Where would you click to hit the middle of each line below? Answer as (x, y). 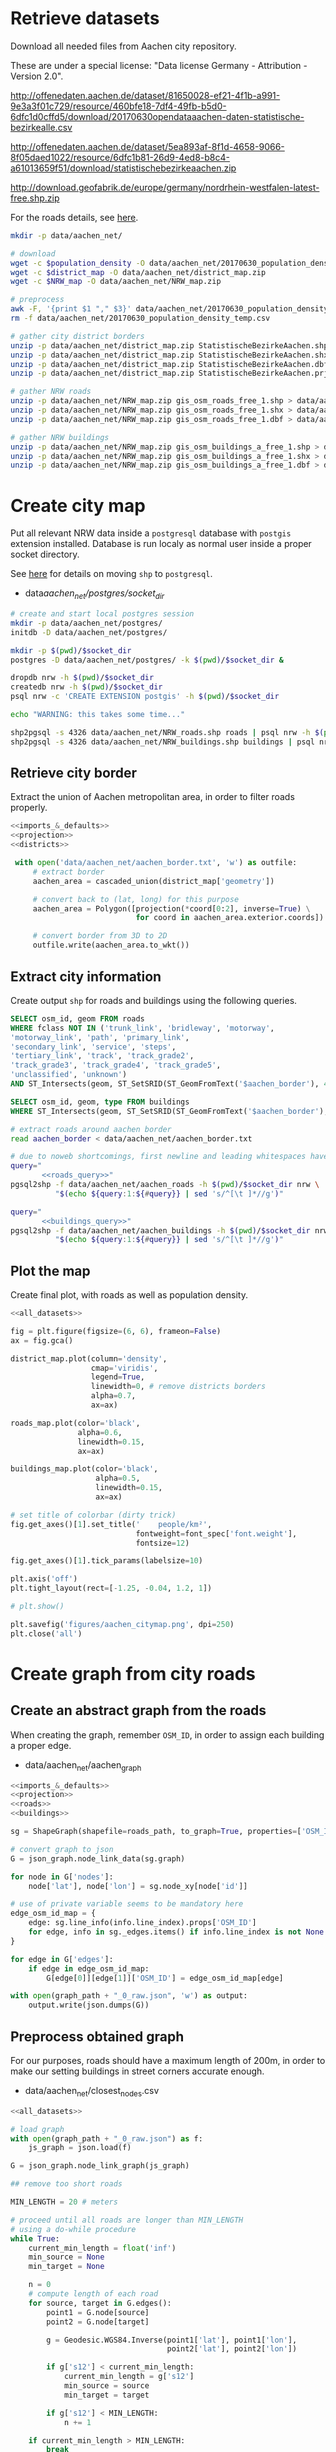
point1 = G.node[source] (98, 2312)
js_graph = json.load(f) (80, 2148)
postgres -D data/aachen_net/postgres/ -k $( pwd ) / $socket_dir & (147, 660)
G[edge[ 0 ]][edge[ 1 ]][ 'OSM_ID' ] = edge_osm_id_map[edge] (165, 1978)
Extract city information (86, 976)
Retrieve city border (74, 773)
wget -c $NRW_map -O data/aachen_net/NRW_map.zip (116, 282)
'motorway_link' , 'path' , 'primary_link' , (100, 1037)
